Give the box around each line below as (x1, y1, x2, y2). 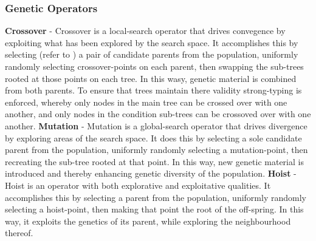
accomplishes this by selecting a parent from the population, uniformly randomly (5, 191, 306, 203)
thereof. (5, 226, 33, 239)
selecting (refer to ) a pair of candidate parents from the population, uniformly (5, 48, 298, 61)
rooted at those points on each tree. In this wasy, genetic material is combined (5, 72, 297, 84)
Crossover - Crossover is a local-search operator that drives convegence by (5, 24, 286, 37)
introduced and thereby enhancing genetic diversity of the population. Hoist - (5, 167, 297, 180)
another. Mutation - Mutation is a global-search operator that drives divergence (5, 119, 307, 132)
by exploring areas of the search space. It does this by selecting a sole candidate (5, 131, 302, 144)
